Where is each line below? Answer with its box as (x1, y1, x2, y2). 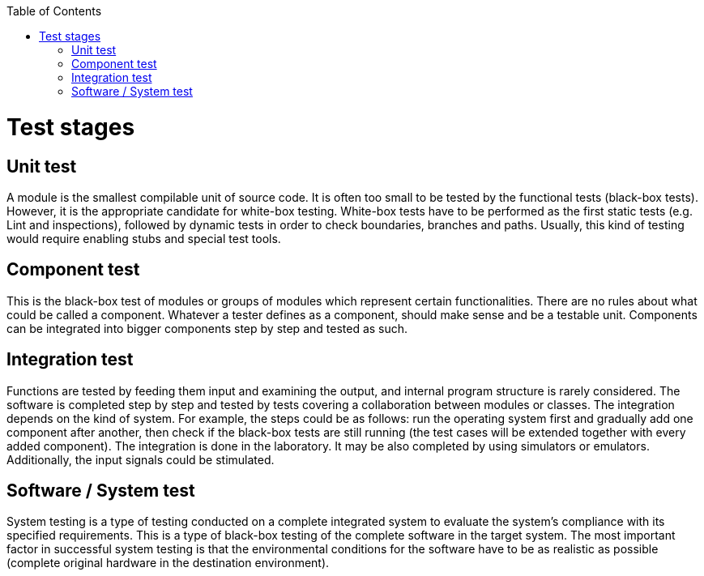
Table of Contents (6, 4, 102, 18)
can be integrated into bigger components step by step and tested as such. (6, 321, 408, 335)
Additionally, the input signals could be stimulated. (6, 452, 275, 467)
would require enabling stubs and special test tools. (6, 231, 281, 245)
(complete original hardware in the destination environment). (6, 556, 330, 570)
